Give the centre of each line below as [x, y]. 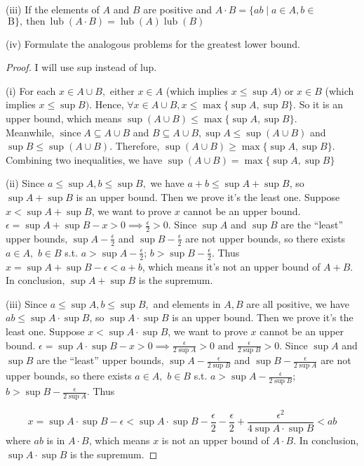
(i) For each [31, 90]
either [122, 92]
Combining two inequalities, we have [84, 159]
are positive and [177, 9]
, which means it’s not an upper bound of [231, 266]
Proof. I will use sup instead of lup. [81, 67]
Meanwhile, [30, 132]
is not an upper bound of [215, 440]
